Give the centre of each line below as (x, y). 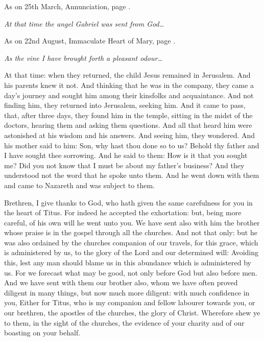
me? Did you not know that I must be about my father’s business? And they (124, 165)
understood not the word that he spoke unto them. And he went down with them (132, 175)
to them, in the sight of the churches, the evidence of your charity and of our (124, 322)
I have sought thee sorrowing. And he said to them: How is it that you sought (126, 155)
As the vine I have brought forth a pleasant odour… (83, 58)
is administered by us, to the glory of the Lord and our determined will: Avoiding (131, 252)
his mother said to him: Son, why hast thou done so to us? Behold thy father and (132, 145)
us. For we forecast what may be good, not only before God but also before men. (131, 272)
